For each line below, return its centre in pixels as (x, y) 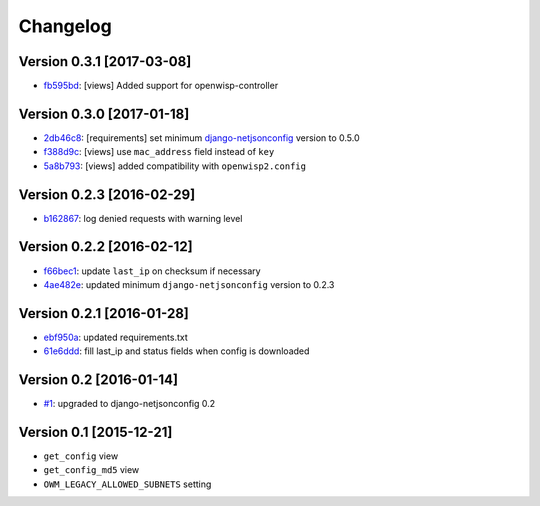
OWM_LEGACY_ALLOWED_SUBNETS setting (127, 484)
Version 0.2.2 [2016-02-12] (106, 246)
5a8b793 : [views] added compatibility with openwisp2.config (175, 166)
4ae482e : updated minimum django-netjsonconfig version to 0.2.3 (189, 284)
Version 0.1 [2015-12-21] (95, 431)
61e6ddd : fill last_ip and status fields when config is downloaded (176, 351)
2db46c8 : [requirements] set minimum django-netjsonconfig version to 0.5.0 (201, 137)
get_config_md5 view (91, 470)
